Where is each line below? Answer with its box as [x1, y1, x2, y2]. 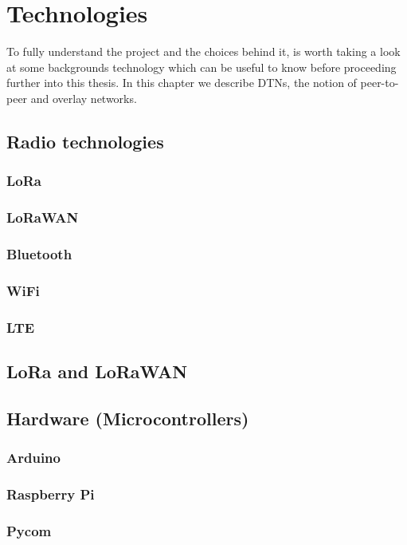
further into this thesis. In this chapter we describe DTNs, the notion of [6, 74, 357, 91]
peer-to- [360, 74, 399, 91]
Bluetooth [6, 243, 72, 263]
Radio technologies [6, 128, 164, 153]
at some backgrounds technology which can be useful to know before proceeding [6, 58, 397, 75]
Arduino [6, 447, 61, 467]
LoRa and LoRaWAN [6, 358, 188, 383]
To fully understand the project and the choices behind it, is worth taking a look [6, 43, 401, 60]
